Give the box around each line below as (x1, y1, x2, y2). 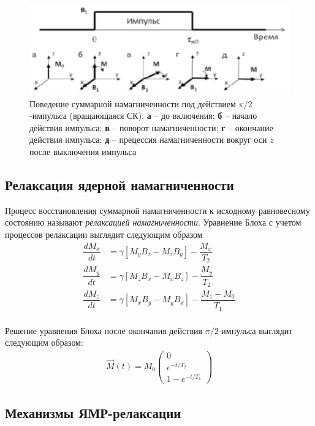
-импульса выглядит (218, 324, 293, 337)
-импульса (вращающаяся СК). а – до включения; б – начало (29, 109, 257, 122)
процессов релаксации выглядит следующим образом (5, 227, 203, 240)
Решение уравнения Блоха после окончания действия (5, 324, 203, 337)
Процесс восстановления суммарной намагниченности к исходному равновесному (5, 203, 310, 216)
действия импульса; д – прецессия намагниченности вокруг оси (29, 133, 267, 146)
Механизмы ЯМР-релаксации (5, 403, 181, 422)
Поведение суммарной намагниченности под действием (29, 97, 236, 110)
